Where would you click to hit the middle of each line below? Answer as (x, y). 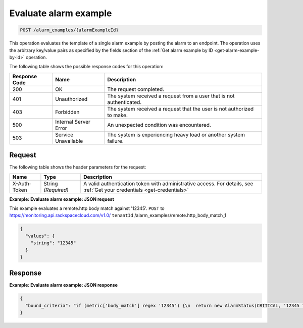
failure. (115, 141)
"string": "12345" (53, 243)
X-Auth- (22, 183)
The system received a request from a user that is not (171, 96)
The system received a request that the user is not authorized (180, 108)
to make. (117, 115)
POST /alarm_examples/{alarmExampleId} (69, 30)
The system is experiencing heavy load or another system (176, 135)
